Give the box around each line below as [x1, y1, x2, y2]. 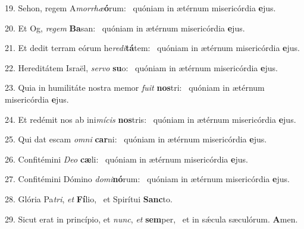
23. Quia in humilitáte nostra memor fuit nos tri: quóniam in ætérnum [5, 81, 265, 94]
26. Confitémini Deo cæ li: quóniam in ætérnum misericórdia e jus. [5, 152, 248, 165]
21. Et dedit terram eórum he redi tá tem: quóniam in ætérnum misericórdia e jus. [5, 42, 300, 54]
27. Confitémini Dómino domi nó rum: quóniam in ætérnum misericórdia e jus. [5, 173, 290, 185]
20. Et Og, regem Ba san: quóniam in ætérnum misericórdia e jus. [5, 21, 245, 34]
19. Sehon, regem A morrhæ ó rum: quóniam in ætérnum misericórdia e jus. [5, 2, 276, 14]
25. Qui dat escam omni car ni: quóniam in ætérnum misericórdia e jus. [5, 133, 267, 145]
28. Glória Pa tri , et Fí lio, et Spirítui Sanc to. [5, 192, 173, 205]
